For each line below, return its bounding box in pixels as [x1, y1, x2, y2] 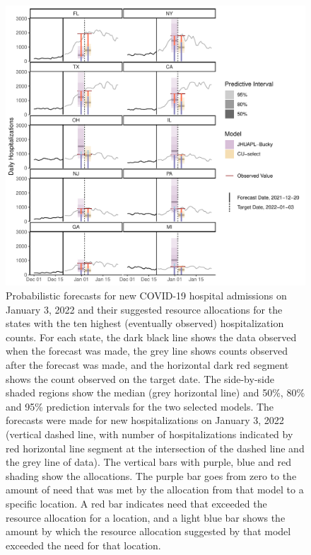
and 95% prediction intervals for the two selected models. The [6, 399, 274, 413]
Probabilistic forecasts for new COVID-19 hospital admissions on [6, 288, 287, 303]
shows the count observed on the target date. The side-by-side [6, 371, 274, 386]
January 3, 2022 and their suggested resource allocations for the [6, 302, 283, 316]
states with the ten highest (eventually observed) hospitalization [6, 316, 284, 331]
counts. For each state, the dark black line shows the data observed [6, 329, 297, 344]
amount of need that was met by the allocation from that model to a [6, 482, 304, 497]
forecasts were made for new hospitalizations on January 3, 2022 [6, 413, 284, 428]
